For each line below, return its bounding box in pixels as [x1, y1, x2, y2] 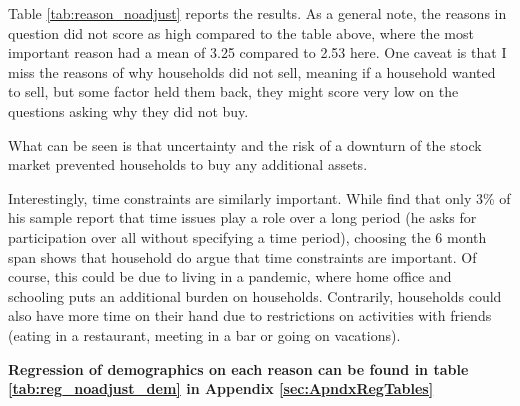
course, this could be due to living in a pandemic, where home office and [8, 266, 452, 287]
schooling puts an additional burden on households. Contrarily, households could [8, 285, 502, 306]
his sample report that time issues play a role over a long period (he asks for [8, 207, 477, 228]
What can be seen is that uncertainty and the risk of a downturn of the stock [8, 134, 482, 155]
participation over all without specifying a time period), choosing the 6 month [8, 226, 487, 247]
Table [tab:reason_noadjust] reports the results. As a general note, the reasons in [8, 3, 507, 23]
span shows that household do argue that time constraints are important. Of [8, 246, 477, 267]
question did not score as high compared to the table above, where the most [8, 22, 474, 43]
